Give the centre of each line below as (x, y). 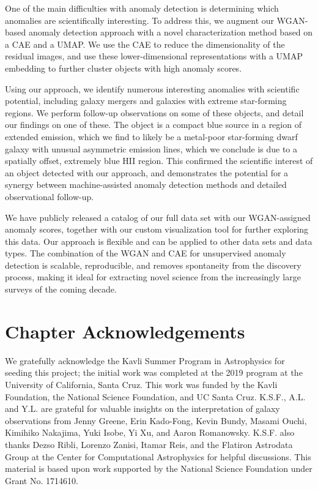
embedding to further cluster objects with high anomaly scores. (124, 68)
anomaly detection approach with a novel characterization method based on (171, 32)
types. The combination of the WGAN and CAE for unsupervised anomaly (146, 253)
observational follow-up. (50, 196)
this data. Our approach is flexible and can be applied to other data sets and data (159, 241)
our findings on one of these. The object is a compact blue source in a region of (153, 125)
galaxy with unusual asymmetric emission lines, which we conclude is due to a (151, 148)
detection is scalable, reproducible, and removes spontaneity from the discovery (153, 265)
